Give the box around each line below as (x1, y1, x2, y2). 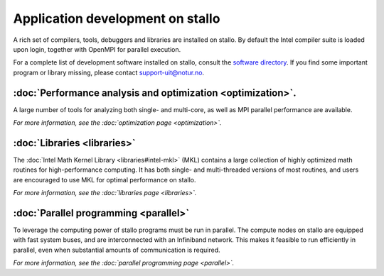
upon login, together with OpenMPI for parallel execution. (13, 45, 181, 53)
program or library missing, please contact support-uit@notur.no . (13, 68, 205, 77)
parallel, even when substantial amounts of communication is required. (13, 245, 220, 254)
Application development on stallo (13, 11, 220, 26)
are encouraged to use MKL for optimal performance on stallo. (13, 175, 196, 184)
